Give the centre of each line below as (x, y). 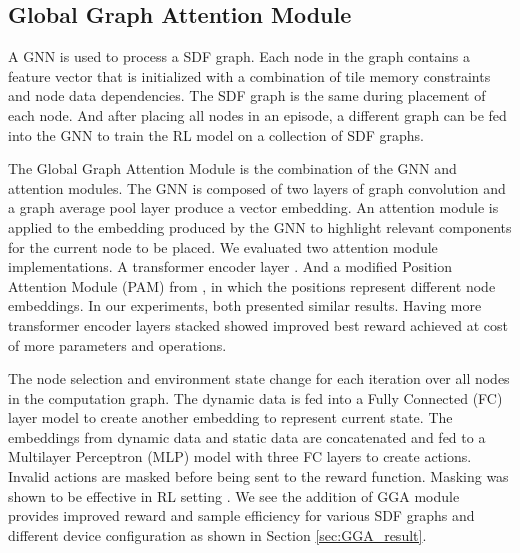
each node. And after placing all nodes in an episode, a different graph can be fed (257, 114)
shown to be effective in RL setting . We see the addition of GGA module (234, 495)
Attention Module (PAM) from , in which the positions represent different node (252, 285)
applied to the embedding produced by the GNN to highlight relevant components (260, 226)
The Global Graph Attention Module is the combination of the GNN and (232, 168)
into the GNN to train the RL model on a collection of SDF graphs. (216, 134)
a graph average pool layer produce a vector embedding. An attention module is (253, 207)
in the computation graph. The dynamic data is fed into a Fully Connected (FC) (255, 397)
